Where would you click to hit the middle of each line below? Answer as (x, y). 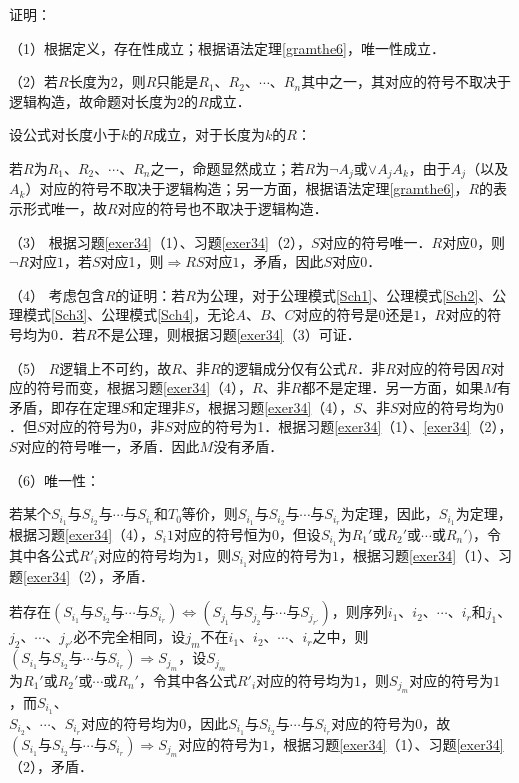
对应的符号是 (336, 314)
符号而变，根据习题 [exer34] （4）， (144, 387)
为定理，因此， (389, 513)
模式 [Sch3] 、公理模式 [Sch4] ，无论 (129, 314)
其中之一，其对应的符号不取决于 (406, 81)
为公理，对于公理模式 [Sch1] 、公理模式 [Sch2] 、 (344, 294)
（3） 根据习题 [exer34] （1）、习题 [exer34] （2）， (160, 241)
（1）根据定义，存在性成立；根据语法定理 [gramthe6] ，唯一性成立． (227, 47)
